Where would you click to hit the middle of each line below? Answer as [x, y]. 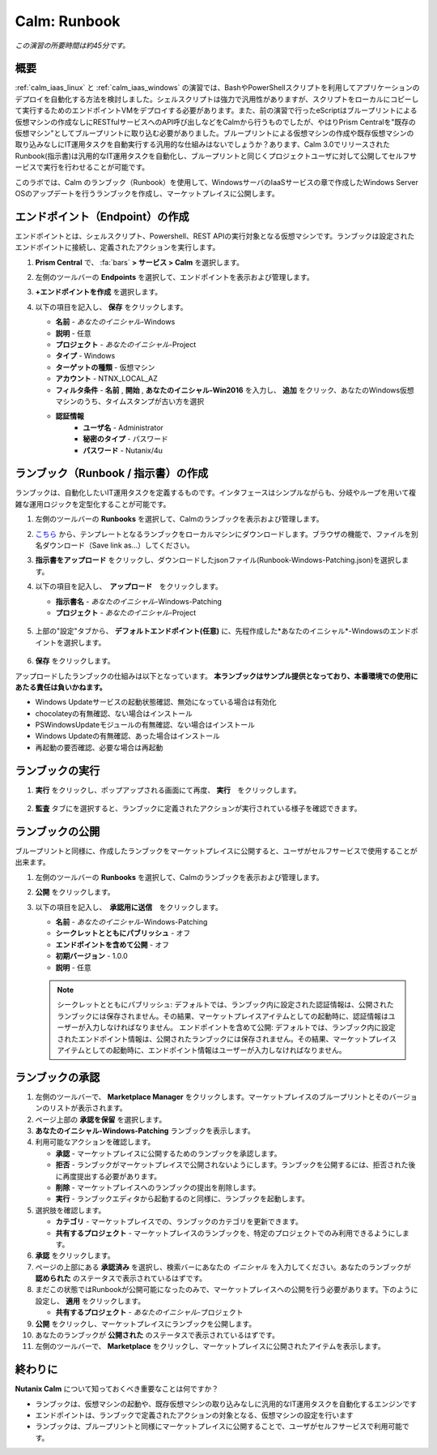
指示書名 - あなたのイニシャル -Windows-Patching [138, 601]
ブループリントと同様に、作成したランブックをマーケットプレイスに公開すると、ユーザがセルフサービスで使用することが [216, 851]
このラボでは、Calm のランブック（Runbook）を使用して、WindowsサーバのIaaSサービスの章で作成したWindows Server [216, 182]
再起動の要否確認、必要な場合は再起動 [99, 747]
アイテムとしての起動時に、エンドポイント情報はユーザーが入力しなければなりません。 [202, 1049]
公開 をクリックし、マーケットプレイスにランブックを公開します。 [146, 1324]
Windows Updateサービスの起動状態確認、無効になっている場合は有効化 [156, 702]
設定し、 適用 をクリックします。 [90, 1301]
